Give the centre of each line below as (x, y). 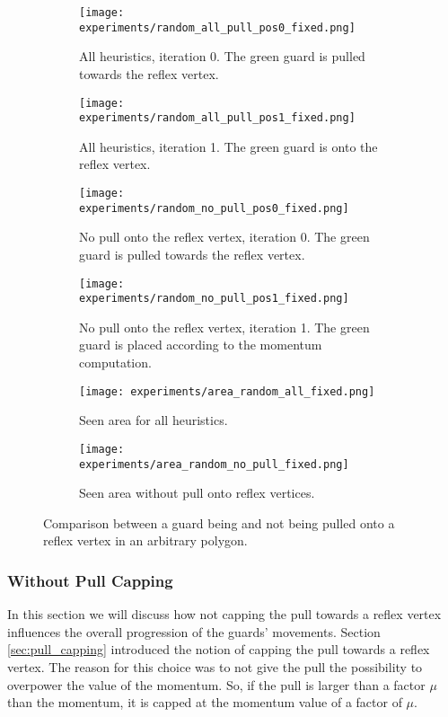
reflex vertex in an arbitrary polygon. (145, 540)
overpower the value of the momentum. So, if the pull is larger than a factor (216, 684)
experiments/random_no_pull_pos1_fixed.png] (214, 299)
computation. (115, 362)
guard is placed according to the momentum (201, 345)
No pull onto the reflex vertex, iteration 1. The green (224, 327)
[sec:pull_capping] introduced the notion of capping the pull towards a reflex (219, 649)
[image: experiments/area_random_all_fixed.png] (227, 391)
